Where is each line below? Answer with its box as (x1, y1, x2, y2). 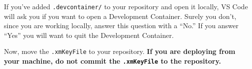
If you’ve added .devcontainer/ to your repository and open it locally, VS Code (4, 1, 248, 11)
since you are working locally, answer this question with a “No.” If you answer (4, 20, 239, 31)
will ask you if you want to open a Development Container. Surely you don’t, (4, 11, 237, 21)
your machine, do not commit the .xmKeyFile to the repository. (4, 56, 221, 66)
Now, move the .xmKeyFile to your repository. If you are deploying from (4, 46, 236, 56)
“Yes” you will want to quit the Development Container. (4, 30, 174, 40)
